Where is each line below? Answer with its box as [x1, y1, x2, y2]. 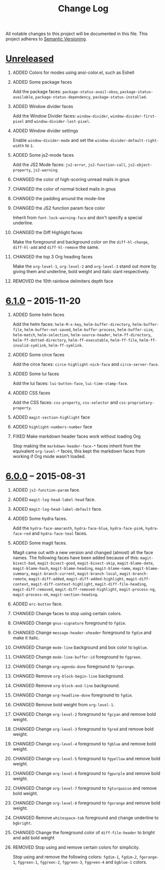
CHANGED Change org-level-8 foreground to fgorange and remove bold [12, 800, 161, 806]
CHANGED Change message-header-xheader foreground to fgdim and [12, 629, 152, 635]
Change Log [58, 3, 109, 14]
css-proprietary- [119, 400, 155, 406]
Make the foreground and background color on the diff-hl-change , [12, 239, 149, 245]
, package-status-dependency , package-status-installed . [33, 94, 147, 100]
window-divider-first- [110, 114, 157, 119]
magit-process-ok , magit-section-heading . [12, 592, 99, 597]
